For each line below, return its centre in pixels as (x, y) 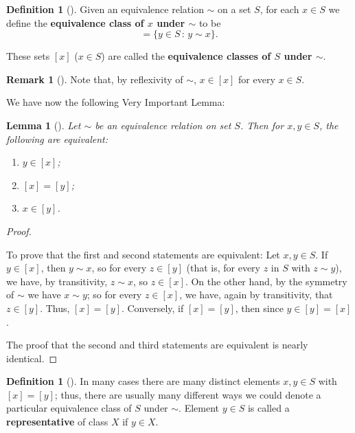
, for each (279, 9)
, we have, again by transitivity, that (256, 295)
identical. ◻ (32, 358)
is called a (268, 408)
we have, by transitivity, (57, 281)
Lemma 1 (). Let (44, 125)
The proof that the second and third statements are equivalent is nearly (157, 345)
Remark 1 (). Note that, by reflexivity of (95, 79)
